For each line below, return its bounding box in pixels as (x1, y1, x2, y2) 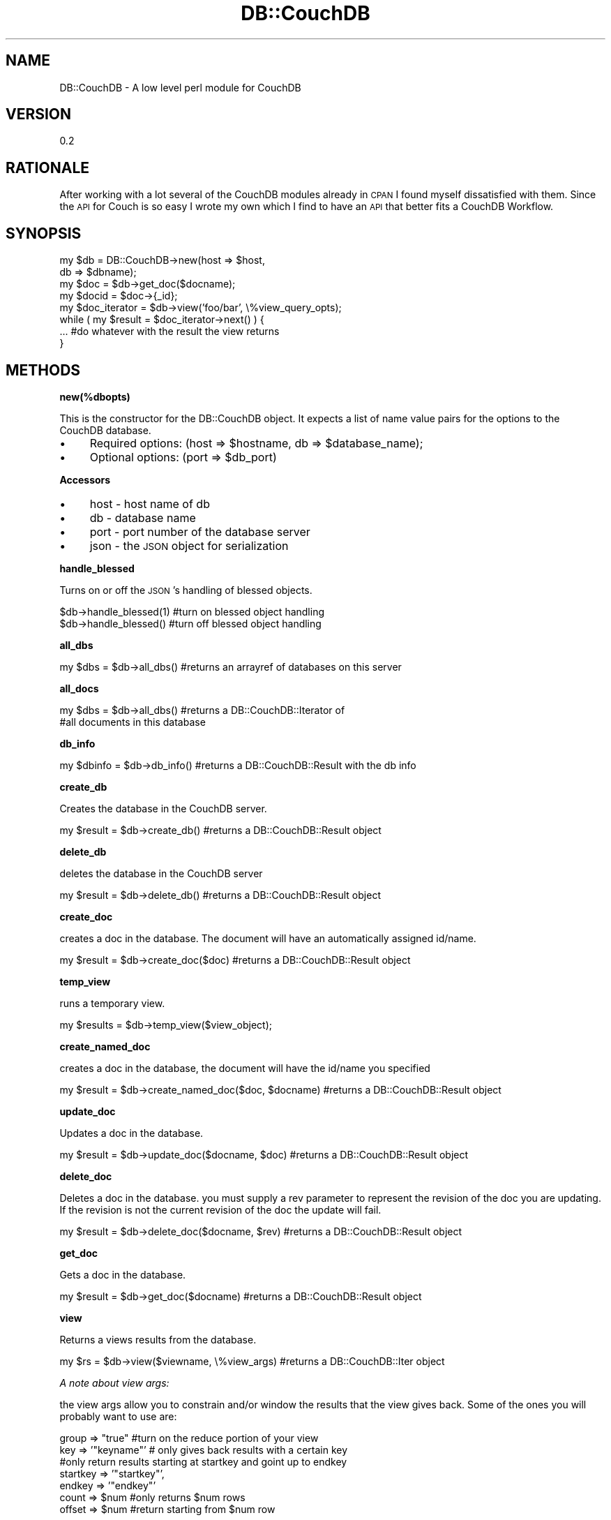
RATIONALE (6, 158, 90, 177)
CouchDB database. (59, 424, 151, 436)
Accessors (59, 473, 111, 486)
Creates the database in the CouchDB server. (59, 802, 267, 814)
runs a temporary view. (59, 997, 165, 1009)
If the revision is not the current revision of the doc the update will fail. (59, 1203, 382, 1216)
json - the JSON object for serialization (89, 538, 289, 553)
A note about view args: (59, 1376, 169, 1389)
